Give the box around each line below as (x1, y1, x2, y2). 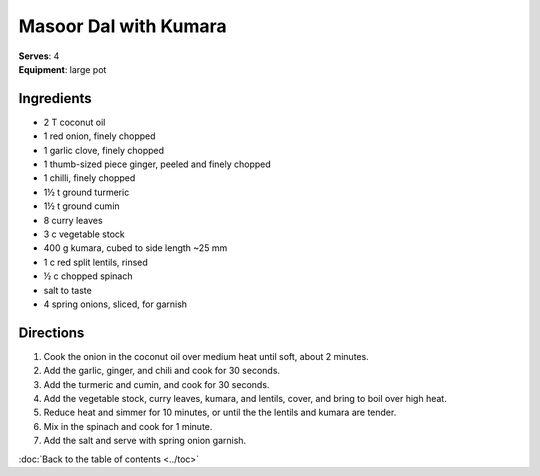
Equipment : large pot (18, 63, 107, 75)
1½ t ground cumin (43, 200, 120, 212)
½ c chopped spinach (43, 270, 133, 282)
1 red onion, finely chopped (43, 130, 156, 142)
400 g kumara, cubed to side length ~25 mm (43, 242, 228, 254)
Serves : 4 (18, 50, 60, 62)
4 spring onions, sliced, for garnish (43, 298, 188, 310)
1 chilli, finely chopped (43, 172, 136, 184)
